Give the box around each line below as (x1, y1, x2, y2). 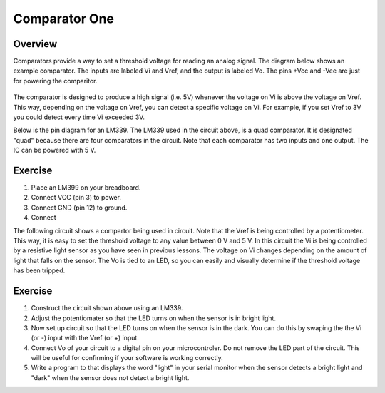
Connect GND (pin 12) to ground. (31, 203, 128, 212)
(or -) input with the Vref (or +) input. (31, 334, 139, 342)
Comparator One (13, 11, 114, 26)
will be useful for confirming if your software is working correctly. (31, 354, 224, 362)
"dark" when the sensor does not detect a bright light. (31, 373, 190, 382)
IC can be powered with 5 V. (13, 146, 96, 155)
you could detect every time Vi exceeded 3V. (13, 113, 145, 121)
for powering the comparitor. (13, 76, 98, 85)
